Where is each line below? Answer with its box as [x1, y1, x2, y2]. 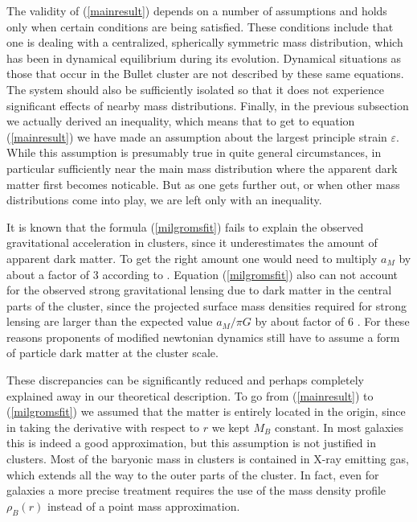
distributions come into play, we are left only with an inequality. [6, 191, 322, 208]
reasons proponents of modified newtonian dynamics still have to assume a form [6, 328, 400, 345]
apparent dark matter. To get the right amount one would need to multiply [6, 249, 378, 266]
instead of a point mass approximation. [47, 497, 240, 514]
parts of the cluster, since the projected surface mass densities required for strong [6, 297, 407, 314]
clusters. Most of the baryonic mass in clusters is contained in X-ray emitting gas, [6, 450, 409, 467]
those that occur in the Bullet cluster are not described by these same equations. [6, 65, 404, 82]
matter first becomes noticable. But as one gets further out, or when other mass [6, 175, 400, 192]
